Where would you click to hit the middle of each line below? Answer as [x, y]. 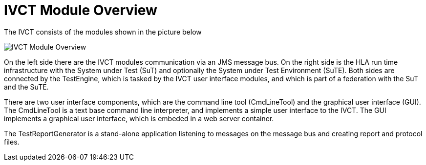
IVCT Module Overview [81, 10]
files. [12, 142]
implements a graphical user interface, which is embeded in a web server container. [139, 118]
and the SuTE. [26, 87]
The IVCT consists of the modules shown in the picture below [103, 32]
